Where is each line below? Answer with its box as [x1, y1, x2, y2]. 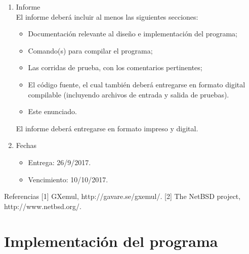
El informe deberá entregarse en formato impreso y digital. [16, 123, 198, 133]
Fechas [16, 140, 37, 150]
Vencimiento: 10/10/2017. [28, 174, 108, 184]
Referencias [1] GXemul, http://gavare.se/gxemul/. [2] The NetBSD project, [4, 191, 241, 201]
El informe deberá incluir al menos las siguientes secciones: [16, 11, 198, 22]
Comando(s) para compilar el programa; [28, 45, 153, 56]
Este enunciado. [28, 106, 77, 117]
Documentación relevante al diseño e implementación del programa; [28, 28, 237, 39]
